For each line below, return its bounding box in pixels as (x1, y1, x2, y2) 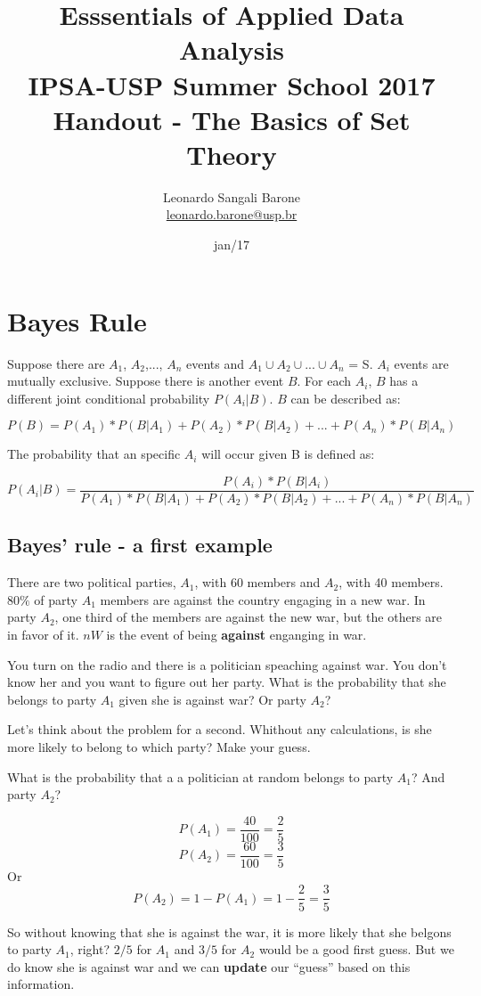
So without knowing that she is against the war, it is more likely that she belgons (7, 922, 452, 941)
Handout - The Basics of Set (53, 101, 411, 137)
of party (34, 590, 77, 608)
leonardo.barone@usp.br (166, 205, 298, 224)
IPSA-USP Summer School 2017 (28, 66, 436, 102)
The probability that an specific (7, 445, 181, 463)
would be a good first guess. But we (258, 940, 454, 959)
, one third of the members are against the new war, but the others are (54, 608, 443, 626)
